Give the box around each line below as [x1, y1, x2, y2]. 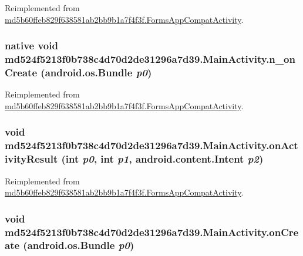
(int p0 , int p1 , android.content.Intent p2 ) [61, 151, 264, 166]
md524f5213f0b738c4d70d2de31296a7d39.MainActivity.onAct [5, 138, 298, 153]
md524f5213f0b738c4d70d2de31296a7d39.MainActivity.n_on [5, 52, 295, 66]
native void [5, 38, 58, 53]
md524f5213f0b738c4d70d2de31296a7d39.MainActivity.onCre [5, 224, 299, 239]
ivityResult [5, 151, 58, 166]
